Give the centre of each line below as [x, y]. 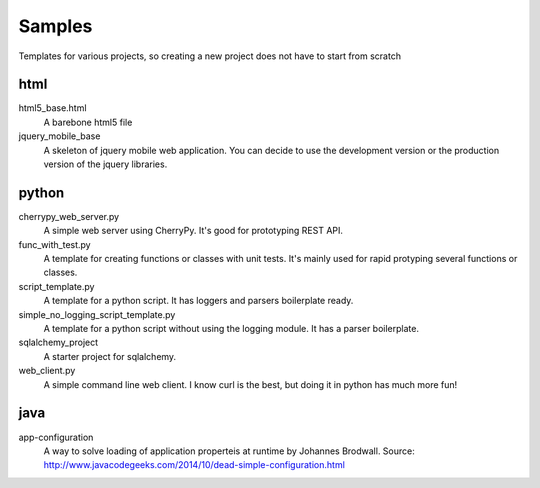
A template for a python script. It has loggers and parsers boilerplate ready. [198, 301]
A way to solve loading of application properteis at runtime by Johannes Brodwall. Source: [229, 451]
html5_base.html [52, 108]
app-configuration [56, 437]
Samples [55, 26]
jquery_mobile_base [59, 136]
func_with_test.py [54, 244]
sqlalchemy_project [58, 342]
